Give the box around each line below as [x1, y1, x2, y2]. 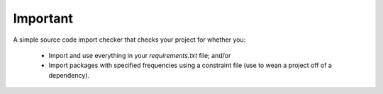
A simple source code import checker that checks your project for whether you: [13, 35, 246, 44]
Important [13, 11, 74, 26]
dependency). [48, 71, 90, 79]
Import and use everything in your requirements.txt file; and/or [48, 51, 231, 59]
